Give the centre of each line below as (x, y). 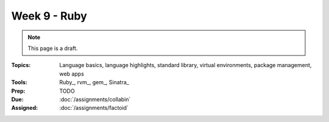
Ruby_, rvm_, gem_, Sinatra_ (94, 82)
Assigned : (25, 108)
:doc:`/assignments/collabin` (95, 99)
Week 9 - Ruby (49, 16)
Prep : (18, 91)
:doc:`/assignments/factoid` (94, 108)
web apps (72, 74)
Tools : (19, 82)
